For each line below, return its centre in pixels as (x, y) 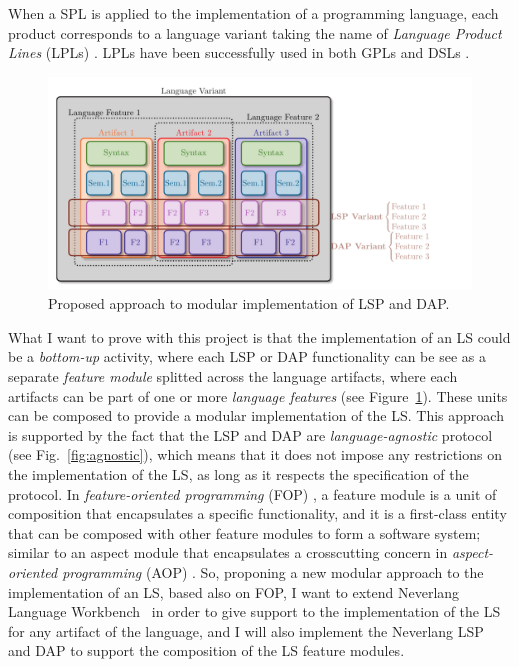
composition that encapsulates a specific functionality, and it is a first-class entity (257, 513)
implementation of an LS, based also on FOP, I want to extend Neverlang (234, 591)
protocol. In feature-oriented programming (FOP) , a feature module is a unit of (252, 493)
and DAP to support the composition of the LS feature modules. (206, 650)
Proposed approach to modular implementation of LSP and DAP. (249, 303)
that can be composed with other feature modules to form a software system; (244, 532)
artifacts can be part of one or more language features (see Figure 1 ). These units (258, 395)
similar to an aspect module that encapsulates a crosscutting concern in (228, 552)
